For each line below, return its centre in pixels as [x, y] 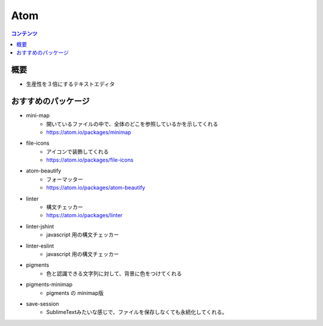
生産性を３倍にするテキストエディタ [70, 84]
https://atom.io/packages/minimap [89, 132]
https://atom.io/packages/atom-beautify [96, 188]
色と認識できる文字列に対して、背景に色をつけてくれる [114, 273]
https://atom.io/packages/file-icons [90, 160]
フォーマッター [65, 179]
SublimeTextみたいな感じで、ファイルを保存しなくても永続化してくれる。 [137, 312]
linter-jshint [40, 226]
